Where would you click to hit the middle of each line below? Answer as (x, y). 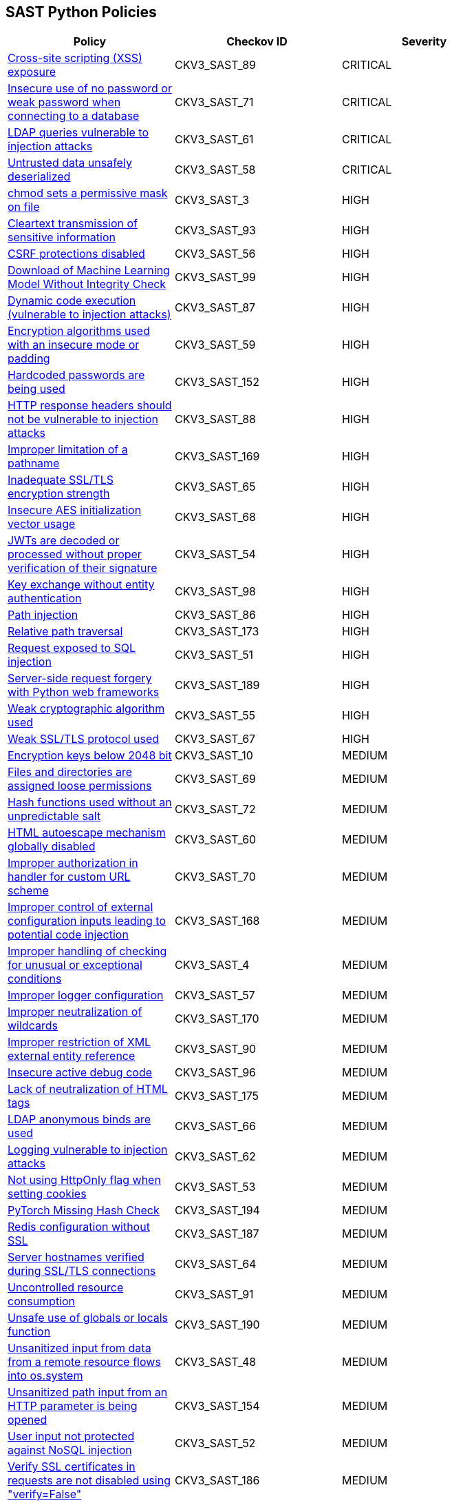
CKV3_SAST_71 (214, 102)
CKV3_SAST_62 (215, 1157)
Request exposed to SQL (72, 648)
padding (29, 359)
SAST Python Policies (81, 12)
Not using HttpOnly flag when (84, 1180)
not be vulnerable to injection (83, 419)
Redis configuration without (79, 1227)
